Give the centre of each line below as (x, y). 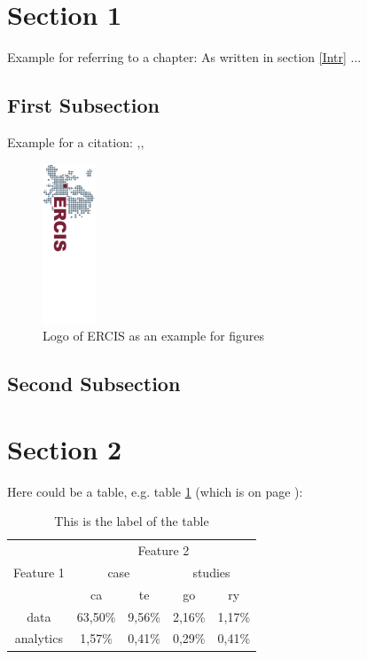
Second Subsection (94, 384)
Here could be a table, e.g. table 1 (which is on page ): (155, 491)
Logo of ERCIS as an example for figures (154, 336)
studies (211, 572)
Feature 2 (164, 550)
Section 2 (65, 448)
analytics (39, 638)
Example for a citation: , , (76, 141)
